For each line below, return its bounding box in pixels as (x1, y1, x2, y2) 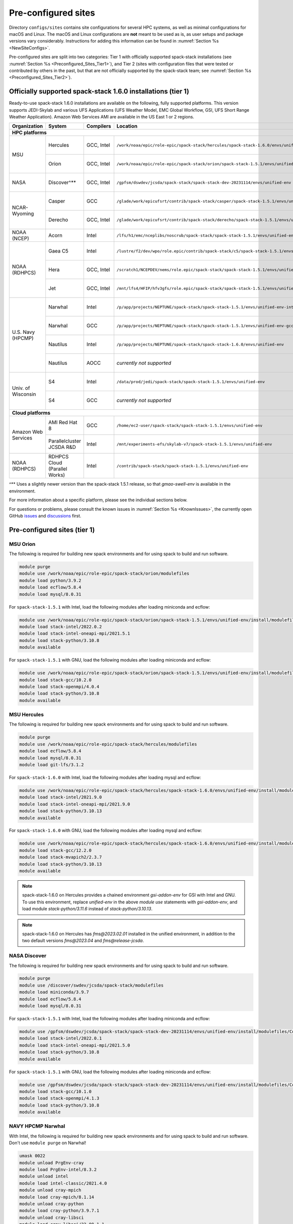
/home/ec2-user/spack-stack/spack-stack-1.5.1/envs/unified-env (116, 423, 263, 428)
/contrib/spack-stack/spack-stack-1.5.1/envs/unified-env (116, 463, 249, 469)
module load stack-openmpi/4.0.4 (19, 683, 100, 689)
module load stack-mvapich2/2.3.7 (19, 854, 102, 860)
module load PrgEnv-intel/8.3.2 (19, 1167, 97, 1172)
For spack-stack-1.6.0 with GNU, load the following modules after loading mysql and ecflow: (9, 827, 202, 833)
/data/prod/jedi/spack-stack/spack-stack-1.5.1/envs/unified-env (116, 379, 265, 384)
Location (116, 123, 138, 130)
